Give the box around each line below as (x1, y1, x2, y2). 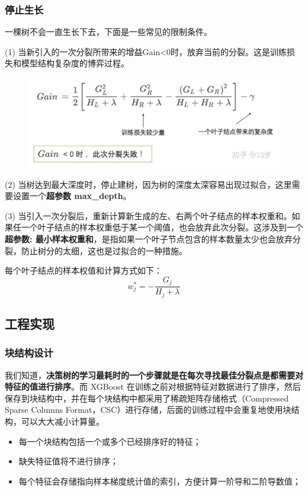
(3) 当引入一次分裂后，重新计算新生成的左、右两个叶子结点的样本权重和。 (5, 209, 292, 222)
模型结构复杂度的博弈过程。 (21, 57, 129, 69)
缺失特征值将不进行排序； (18, 455, 118, 467)
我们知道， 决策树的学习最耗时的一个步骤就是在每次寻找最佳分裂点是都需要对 (5, 368, 303, 381)
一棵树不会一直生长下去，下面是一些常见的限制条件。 (5, 25, 212, 38)
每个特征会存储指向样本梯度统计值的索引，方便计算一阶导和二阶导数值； (18, 474, 301, 487)
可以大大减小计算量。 (21, 415, 104, 428)
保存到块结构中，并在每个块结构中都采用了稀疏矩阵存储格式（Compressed (5, 391, 289, 404)
